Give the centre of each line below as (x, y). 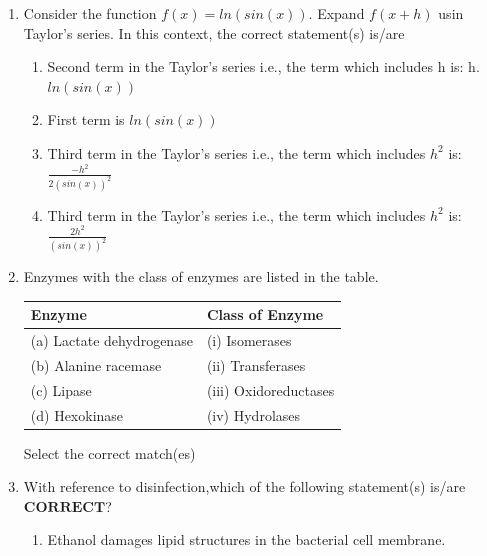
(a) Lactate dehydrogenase (111, 340)
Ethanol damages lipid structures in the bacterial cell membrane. (246, 539)
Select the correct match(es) (109, 452)
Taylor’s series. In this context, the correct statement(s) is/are (214, 32)
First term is (86, 119)
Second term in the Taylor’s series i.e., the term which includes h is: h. (263, 66)
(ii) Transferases (256, 364)
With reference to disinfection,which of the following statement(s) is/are (244, 486)
